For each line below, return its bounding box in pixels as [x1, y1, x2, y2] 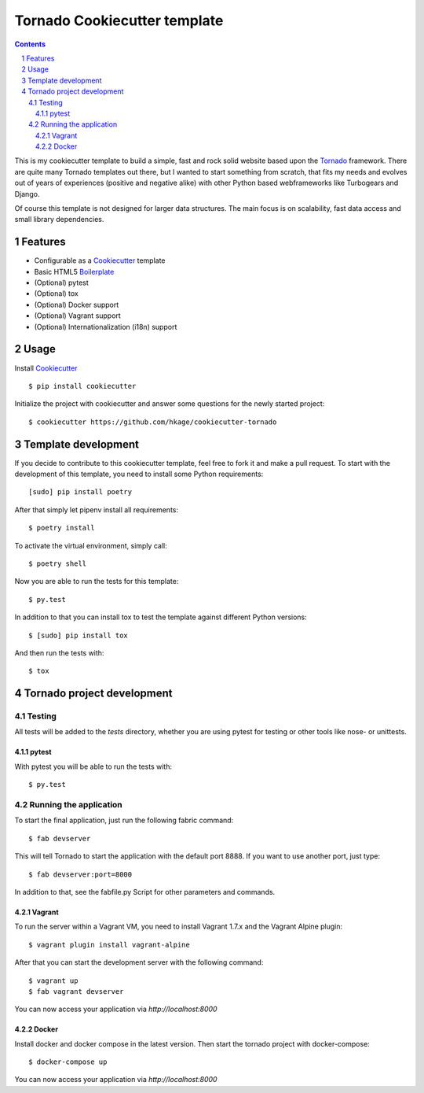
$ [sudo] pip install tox [28, 630, 129, 640]
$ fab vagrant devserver [28, 987, 124, 995]
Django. [14, 189, 40, 198]
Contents [14, 39, 46, 49]
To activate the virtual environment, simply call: [14, 541, 168, 550]
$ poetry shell [28, 559, 87, 568]
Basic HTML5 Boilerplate [34, 267, 115, 276]
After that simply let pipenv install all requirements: [14, 504, 178, 515]
